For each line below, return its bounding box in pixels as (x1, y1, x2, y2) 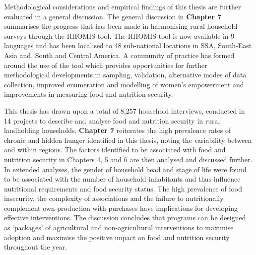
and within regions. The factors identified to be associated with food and (4, 144, 226, 155)
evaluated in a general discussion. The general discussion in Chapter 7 (4, 11, 222, 21)
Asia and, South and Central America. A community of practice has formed (4, 50, 235, 60)
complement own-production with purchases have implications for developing (4, 202, 238, 213)
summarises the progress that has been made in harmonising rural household (4, 21, 238, 31)
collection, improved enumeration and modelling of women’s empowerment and (4, 79, 244, 89)
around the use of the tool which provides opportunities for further (4, 60, 207, 70)
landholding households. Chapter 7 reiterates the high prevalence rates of (4, 125, 231, 135)
